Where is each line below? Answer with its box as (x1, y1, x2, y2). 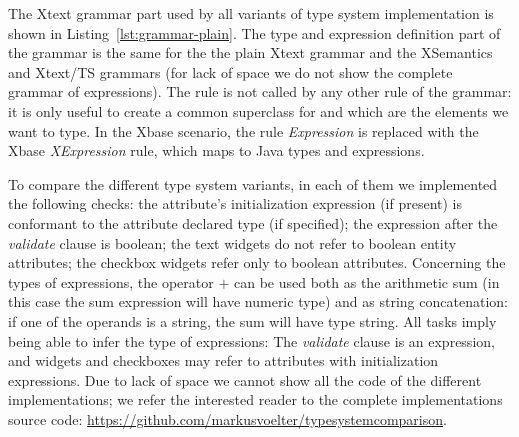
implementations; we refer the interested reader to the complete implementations (8, 389, 503, 410)
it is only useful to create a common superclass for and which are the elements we (8, 100, 509, 121)
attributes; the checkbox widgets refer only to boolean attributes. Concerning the (8, 252, 506, 273)
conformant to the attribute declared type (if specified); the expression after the (8, 212, 498, 233)
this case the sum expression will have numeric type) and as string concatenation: (8, 291, 508, 312)
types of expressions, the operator (8, 271, 214, 292)
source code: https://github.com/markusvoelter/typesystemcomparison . (8, 408, 447, 429)
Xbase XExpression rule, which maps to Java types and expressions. (8, 140, 425, 161)
